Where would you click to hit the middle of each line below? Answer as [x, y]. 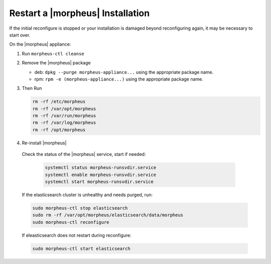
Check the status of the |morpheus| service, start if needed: [84, 154]
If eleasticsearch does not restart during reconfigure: [77, 235]
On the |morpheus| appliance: [40, 44]
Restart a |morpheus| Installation [80, 13]
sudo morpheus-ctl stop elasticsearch [80, 208]
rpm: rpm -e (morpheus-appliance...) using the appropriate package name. [119, 79]
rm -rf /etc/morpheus [59, 102]
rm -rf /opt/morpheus [59, 130]
